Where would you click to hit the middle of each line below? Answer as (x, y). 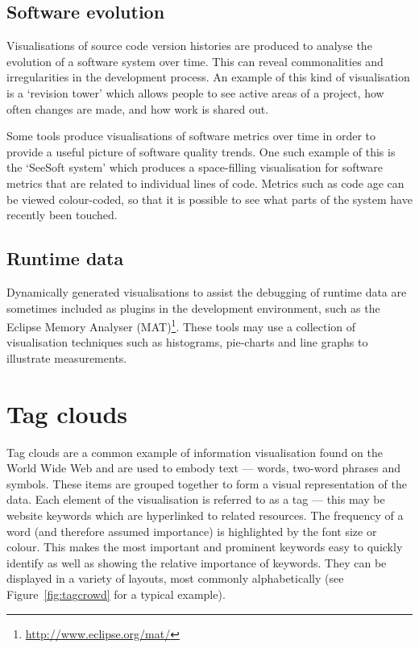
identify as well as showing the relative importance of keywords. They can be (197, 562)
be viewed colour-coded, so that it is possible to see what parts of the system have (209, 199)
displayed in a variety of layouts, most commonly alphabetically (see (175, 578)
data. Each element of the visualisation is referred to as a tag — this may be (196, 499)
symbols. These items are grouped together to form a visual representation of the (207, 483)
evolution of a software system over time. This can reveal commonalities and (195, 61)
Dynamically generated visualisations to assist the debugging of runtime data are (207, 291)
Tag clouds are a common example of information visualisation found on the (195, 452)
